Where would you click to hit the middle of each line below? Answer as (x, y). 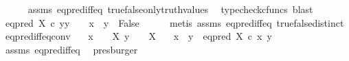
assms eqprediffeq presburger (71, 49)
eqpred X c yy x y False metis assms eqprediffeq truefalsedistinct (174, 22)
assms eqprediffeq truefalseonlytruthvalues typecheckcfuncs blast (170, 9)
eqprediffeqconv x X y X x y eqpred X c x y (138, 36)
